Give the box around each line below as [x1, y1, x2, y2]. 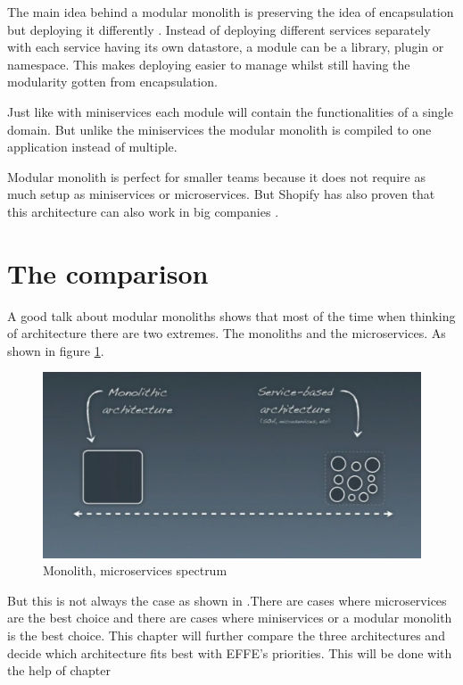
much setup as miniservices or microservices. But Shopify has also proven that [7, 185, 435, 203]
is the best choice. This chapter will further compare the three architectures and [7, 626, 445, 645]
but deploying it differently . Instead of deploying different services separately [7, 20, 431, 38]
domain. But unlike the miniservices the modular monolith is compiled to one [7, 120, 432, 138]
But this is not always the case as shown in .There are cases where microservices [7, 590, 447, 609]
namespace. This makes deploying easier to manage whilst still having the [7, 54, 410, 73]
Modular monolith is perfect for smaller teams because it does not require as [7, 167, 426, 186]
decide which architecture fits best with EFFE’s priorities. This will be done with [7, 643, 452, 662]
